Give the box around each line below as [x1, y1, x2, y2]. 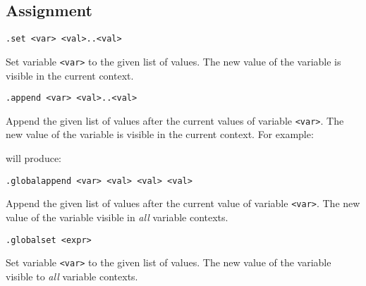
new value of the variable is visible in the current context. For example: [6, 127, 314, 142]
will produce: [6, 151, 62, 166]
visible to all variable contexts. [6, 268, 138, 283]
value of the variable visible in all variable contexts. [6, 209, 228, 224]
